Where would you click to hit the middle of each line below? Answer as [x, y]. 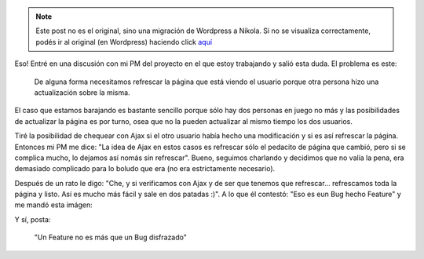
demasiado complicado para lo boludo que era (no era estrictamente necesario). [145, 169]
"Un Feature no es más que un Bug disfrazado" [111, 237]
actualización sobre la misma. [82, 92]
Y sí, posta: [33, 219]
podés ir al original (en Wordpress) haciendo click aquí [124, 42]
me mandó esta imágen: [54, 205]
